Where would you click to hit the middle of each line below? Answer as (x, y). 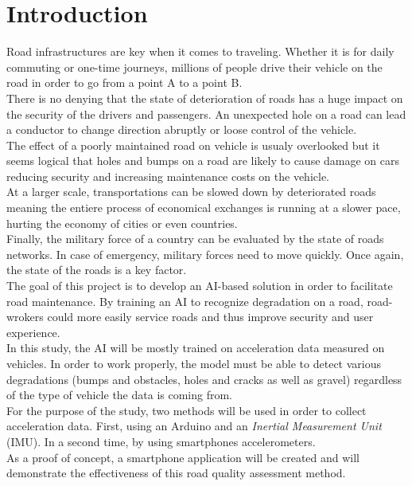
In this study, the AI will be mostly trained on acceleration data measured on (196, 348)
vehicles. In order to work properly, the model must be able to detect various (194, 363)
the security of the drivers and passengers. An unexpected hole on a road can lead (206, 114)
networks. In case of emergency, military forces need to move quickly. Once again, (205, 254)
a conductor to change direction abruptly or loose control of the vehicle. (182, 129)
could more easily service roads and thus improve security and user (210, 317)
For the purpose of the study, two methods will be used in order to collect (187, 410)
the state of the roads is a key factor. (97, 270)
